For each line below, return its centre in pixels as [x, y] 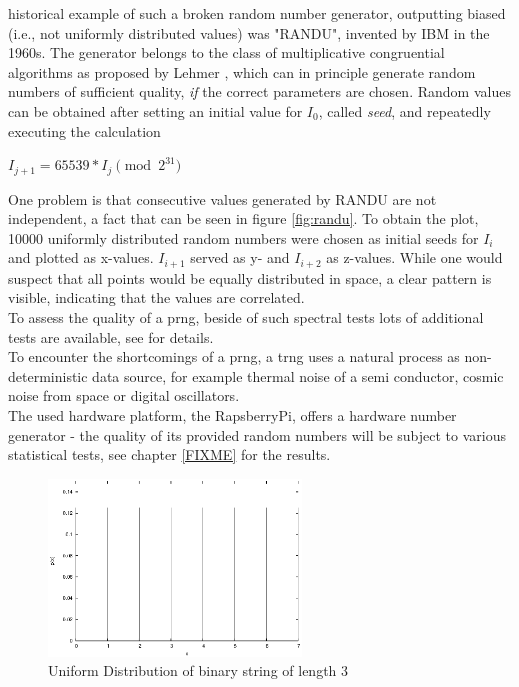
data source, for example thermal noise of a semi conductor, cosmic [298, 375]
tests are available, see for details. [111, 336]
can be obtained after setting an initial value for [155, 110]
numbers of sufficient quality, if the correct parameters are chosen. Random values [259, 91]
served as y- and [240, 257]
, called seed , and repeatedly [404, 110]
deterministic [48, 375]
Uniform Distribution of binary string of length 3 [198, 670]
